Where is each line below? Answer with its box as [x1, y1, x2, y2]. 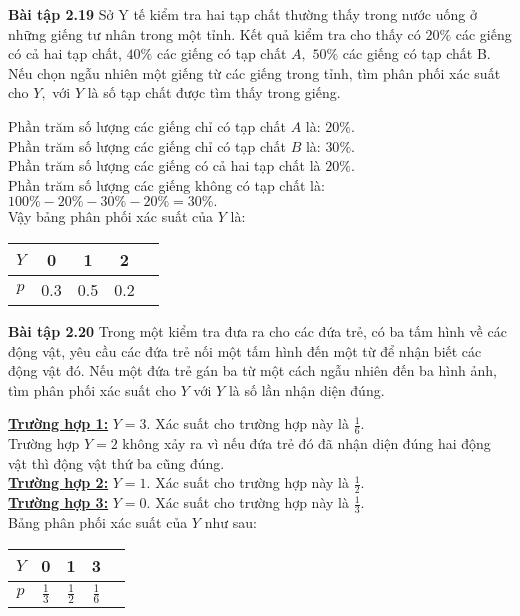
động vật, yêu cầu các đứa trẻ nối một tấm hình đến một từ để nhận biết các [8, 340, 482, 361]
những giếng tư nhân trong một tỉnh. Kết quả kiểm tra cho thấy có [8, 23, 421, 44]
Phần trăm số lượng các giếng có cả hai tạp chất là [8, 155, 321, 176]
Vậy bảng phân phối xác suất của [8, 206, 214, 227]
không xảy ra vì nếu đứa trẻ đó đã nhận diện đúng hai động [122, 433, 491, 454]
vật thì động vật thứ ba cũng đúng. [8, 452, 225, 473]
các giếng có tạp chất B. [342, 43, 491, 64]
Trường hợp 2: [8, 472, 109, 493]
